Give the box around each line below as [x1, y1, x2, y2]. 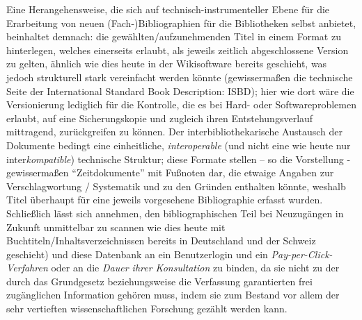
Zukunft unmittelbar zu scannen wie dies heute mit [6, 219, 226, 234]
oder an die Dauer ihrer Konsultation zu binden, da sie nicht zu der [51, 260, 340, 275]
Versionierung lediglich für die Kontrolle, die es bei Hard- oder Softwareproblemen [6, 97, 356, 112]
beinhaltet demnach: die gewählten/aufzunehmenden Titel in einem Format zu [6, 29, 341, 44]
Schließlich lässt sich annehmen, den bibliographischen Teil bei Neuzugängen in [6, 205, 344, 220]
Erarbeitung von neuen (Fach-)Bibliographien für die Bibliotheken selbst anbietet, [6, 15, 356, 30]
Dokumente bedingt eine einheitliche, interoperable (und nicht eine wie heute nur [6, 137, 351, 152]
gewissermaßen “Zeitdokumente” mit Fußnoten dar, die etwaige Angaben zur [6, 165, 334, 180]
